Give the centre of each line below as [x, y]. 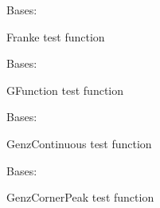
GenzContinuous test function [79, 143]
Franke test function [56, 36]
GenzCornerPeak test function [80, 197]
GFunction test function [65, 90]
